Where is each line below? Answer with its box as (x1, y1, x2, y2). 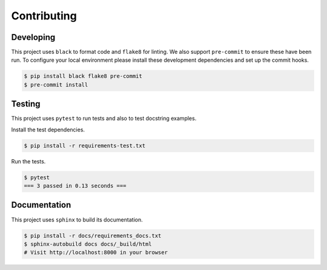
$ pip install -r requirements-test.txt (24, 142, 145, 149)
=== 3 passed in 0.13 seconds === (24, 182, 127, 189)
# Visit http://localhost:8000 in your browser (24, 249, 168, 256)
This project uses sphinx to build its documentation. (11, 216, 143, 223)
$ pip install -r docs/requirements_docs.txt (24, 232, 162, 239)
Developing (11, 32, 56, 42)
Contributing (11, 9, 77, 22)
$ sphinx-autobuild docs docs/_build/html (24, 240, 152, 248)
